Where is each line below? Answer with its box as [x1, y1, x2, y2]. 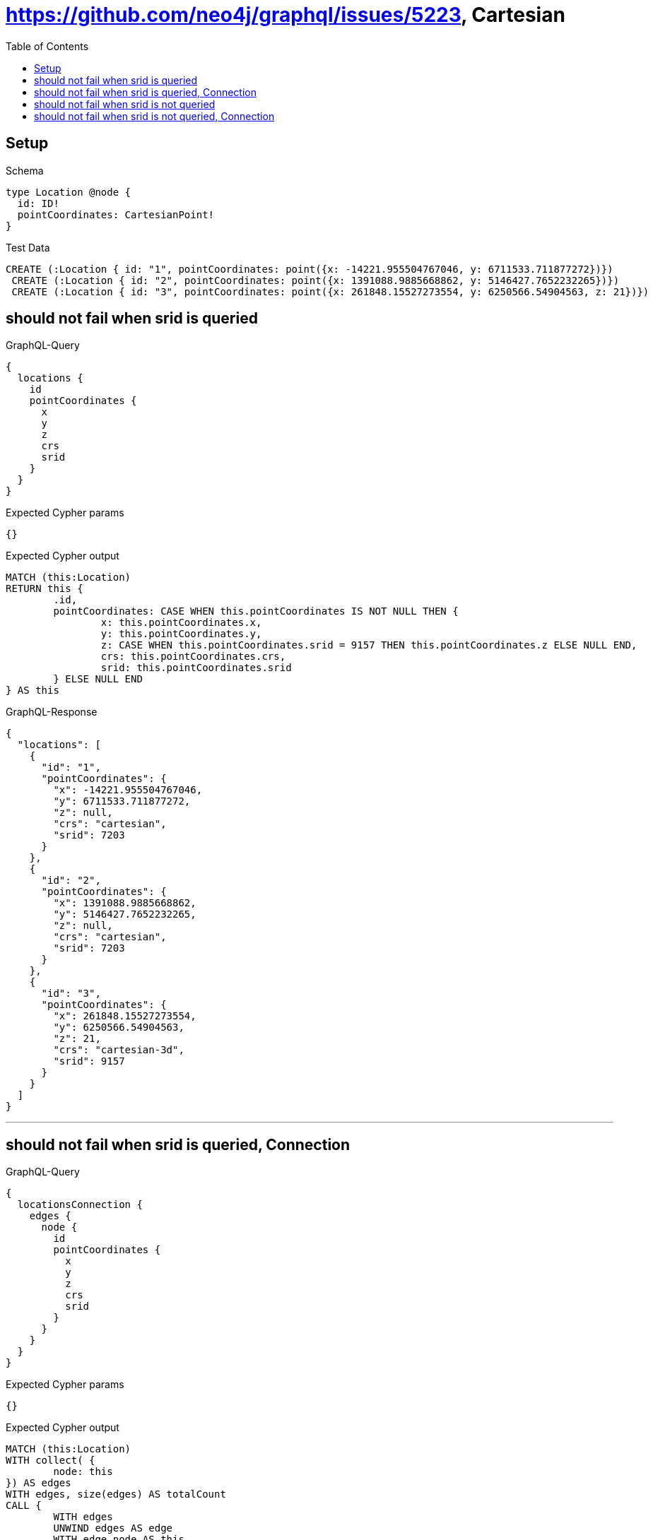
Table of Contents [6, 40, 89, 52]
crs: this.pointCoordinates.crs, [100, 651, 286, 663]
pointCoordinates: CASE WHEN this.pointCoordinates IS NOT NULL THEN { [53, 605, 459, 617]
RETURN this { [6, 583, 83, 595]
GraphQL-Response [6, 706, 98, 718]
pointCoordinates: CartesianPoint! [17, 208, 215, 220]
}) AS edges [6, 1477, 71, 1489]
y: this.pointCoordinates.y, [100, 628, 262, 640]
